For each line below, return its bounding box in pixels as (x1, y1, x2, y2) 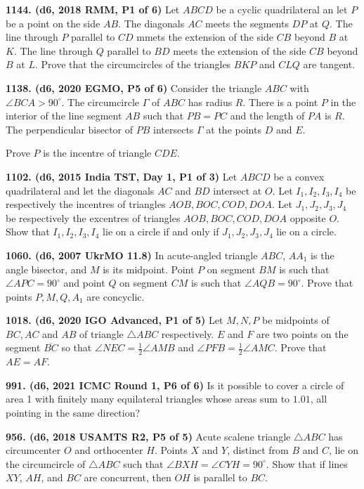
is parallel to (193, 470, 247, 485)
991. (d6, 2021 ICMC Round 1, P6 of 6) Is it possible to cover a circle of (6, 377, 344, 392)
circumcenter (6, 443, 61, 457)
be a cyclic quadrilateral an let (216, 2, 348, 16)
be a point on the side (6, 15, 100, 30)
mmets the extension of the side (136, 30, 273, 44)
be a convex (273, 169, 325, 183)
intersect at (213, 183, 262, 197)
